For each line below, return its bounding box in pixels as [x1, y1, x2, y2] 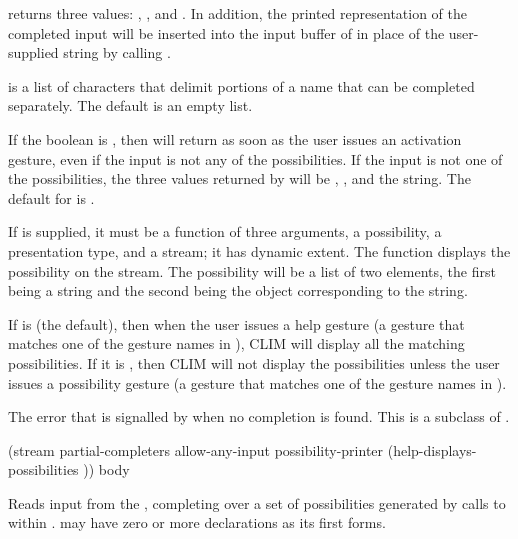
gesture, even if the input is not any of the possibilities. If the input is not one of [8, 148, 503, 169]
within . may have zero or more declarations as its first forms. [8, 512, 386, 533]
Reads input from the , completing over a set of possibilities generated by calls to [8, 492, 506, 513]
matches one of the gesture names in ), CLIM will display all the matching [8, 333, 465, 354]
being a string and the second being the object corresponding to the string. [8, 280, 468, 301]
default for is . [8, 187, 95, 208]
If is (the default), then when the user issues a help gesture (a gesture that [8, 313, 465, 334]
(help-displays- [387, 439, 477, 460]
